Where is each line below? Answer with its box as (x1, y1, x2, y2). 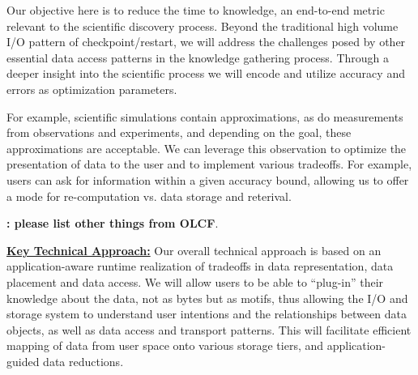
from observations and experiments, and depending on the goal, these (6, 124, 352, 141)
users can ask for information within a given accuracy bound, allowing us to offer (6, 171, 409, 188)
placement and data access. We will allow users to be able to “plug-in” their (6, 273, 384, 290)
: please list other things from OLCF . (6, 215, 219, 232)
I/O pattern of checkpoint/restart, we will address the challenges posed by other (6, 33, 406, 50)
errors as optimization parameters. (6, 80, 177, 97)
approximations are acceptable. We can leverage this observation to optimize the (6, 139, 407, 156)
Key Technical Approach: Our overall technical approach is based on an (6, 241, 382, 258)
